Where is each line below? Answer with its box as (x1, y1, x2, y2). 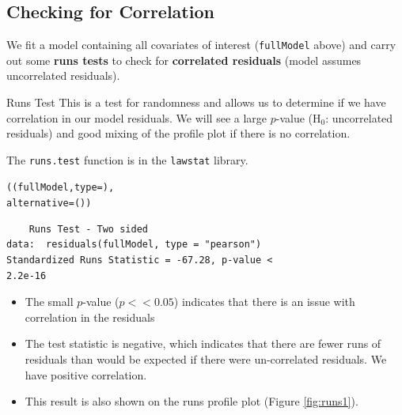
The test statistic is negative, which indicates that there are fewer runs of (25, 335, 381, 352)
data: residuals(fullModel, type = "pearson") (6, 239, 262, 251)
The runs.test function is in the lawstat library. (6, 151, 248, 168)
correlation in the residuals (25, 308, 155, 325)
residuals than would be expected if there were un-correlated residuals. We (25, 350, 387, 367)
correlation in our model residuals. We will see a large (6, 109, 267, 126)
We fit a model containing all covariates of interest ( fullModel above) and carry (6, 36, 396, 53)
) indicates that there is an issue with (173, 293, 355, 310)
